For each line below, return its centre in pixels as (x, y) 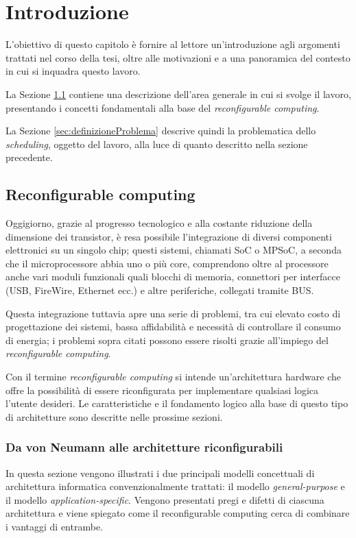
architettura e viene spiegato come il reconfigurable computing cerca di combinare (178, 513)
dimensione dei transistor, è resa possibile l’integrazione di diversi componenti (169, 236)
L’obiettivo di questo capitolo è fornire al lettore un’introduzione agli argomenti (173, 44)
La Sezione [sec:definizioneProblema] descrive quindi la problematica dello (161, 131)
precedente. (29, 157)
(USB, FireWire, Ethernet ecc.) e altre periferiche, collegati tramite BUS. (160, 290)
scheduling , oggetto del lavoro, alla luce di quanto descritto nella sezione (157, 144)
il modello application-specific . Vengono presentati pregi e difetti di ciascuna (165, 499)
